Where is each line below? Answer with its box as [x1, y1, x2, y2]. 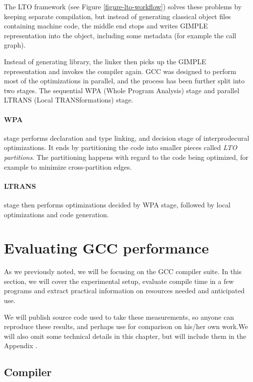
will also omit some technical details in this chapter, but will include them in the [4, 331, 246, 341]
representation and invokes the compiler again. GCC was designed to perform [4, 66, 236, 76]
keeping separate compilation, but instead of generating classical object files [4, 11, 231, 21]
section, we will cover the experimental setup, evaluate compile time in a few [4, 276, 234, 286]
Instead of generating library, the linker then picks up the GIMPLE [4, 56, 207, 66]
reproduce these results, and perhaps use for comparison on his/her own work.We [4, 321, 248, 331]
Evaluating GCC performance [4, 238, 209, 258]
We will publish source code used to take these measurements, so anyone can [4, 311, 234, 322]
